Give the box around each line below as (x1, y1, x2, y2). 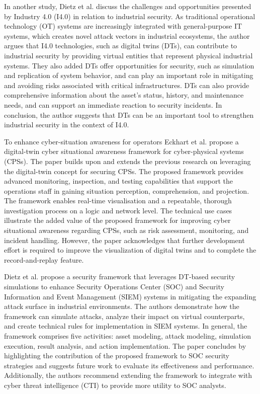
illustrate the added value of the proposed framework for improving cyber (4, 215, 231, 225)
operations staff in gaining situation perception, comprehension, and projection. (4, 185, 249, 196)
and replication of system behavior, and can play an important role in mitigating (4, 70, 253, 81)
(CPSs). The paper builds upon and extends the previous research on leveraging (4, 155, 251, 166)
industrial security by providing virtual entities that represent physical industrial (4, 50, 253, 60)
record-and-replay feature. (4, 254, 84, 265)
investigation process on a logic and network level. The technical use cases (4, 205, 232, 215)
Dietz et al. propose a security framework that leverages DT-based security (4, 271, 235, 282)
